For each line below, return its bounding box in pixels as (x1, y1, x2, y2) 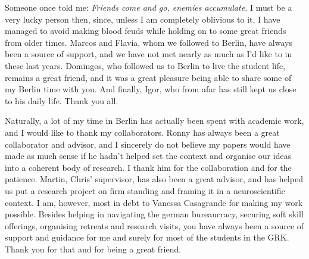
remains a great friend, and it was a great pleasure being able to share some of (5, 71, 292, 83)
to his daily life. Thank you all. (5, 94, 118, 107)
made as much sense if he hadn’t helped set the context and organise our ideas (5, 149, 292, 162)
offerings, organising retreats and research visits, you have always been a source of (5, 219, 304, 232)
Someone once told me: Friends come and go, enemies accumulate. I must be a (5, 1, 292, 13)
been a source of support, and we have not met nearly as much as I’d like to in (5, 48, 292, 60)
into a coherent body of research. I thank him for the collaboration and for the (5, 161, 292, 173)
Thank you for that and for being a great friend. (5, 242, 182, 255)
